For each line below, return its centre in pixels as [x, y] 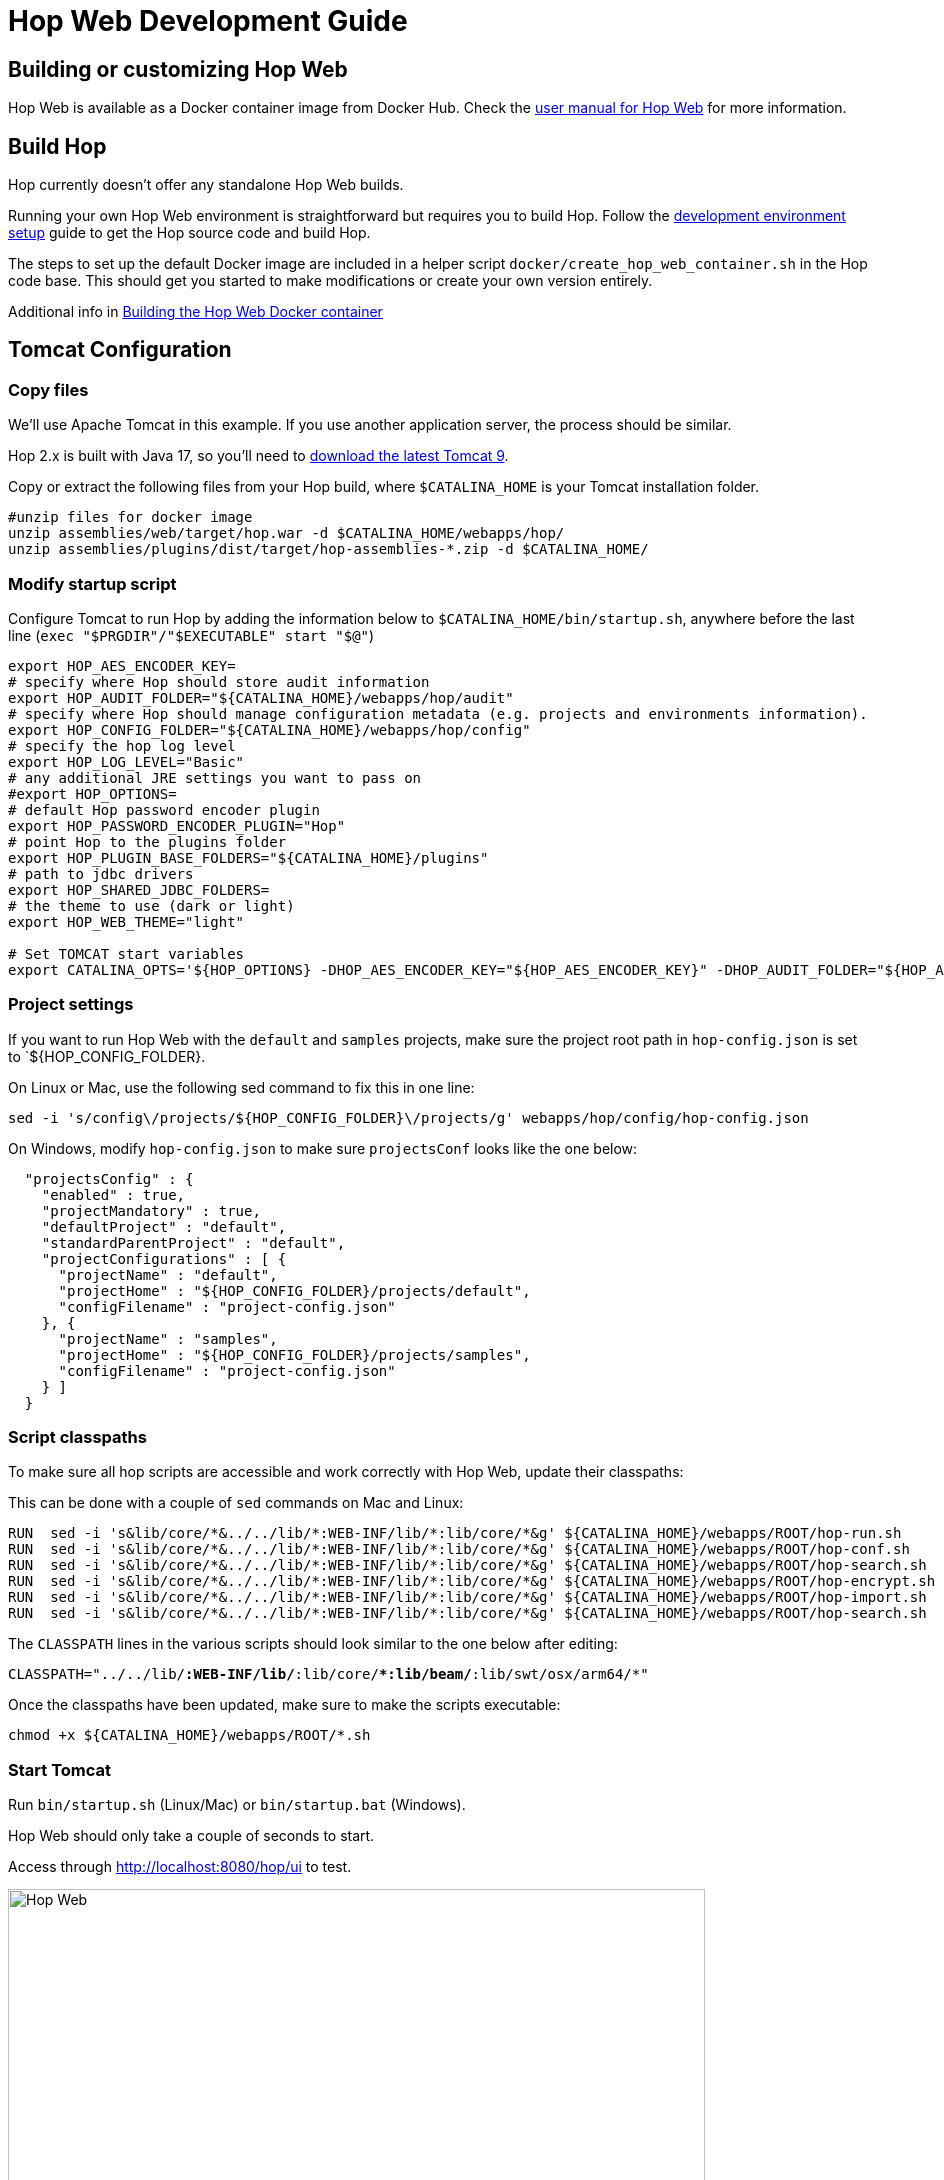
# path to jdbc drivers [101, 873]
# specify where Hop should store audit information [219, 681]
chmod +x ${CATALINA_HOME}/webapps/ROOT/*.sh [189, 1735]
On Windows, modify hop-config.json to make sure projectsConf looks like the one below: [323, 1148]
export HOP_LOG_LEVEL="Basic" [126, 761]
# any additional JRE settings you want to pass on [215, 777]
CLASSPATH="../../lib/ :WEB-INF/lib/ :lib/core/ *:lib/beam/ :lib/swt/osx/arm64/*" [328, 1674]
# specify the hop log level [122, 745]
